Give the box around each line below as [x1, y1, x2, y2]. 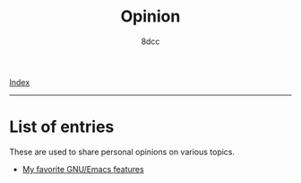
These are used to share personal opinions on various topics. [9, 146, 236, 157]
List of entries [9, 117, 115, 137]
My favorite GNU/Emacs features [21, 163, 145, 174]
